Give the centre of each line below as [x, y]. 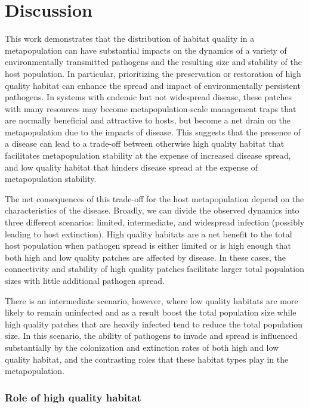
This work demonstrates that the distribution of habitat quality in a [130, 38]
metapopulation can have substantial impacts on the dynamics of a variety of [146, 50]
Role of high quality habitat [73, 397]
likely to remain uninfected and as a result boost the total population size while [151, 312]
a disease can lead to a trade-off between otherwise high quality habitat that [145, 143]
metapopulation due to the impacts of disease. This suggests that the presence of [153, 132]
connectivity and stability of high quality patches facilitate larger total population [154, 269]
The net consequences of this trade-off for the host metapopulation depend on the [154, 198]
